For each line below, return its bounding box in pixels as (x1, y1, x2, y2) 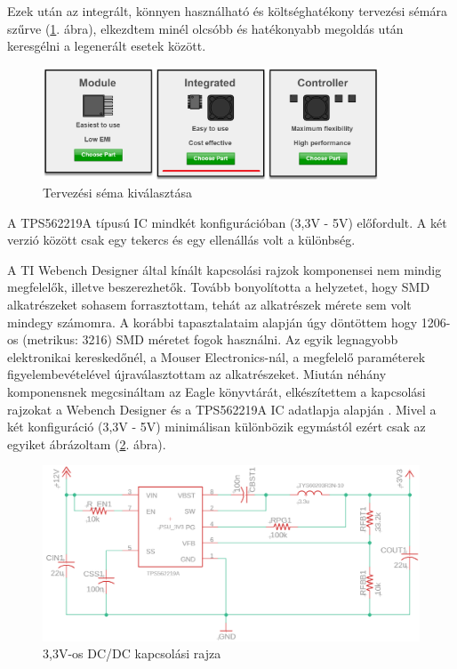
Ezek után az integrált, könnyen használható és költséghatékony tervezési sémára (7, 2, 447, 20)
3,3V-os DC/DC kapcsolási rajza (43, 644, 221, 663)
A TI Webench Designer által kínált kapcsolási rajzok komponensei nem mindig (7, 260, 442, 278)
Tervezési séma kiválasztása (43, 182, 192, 201)
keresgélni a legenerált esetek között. (7, 36, 206, 55)
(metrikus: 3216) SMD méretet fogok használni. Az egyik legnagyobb (22, 330, 398, 349)
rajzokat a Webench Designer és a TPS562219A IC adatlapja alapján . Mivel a (7, 399, 437, 418)
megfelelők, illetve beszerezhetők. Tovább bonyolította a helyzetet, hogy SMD (7, 278, 430, 296)
